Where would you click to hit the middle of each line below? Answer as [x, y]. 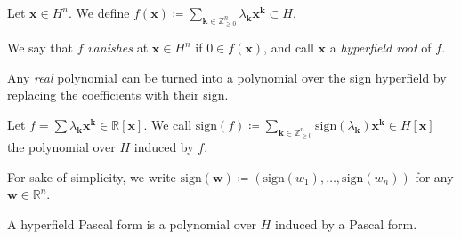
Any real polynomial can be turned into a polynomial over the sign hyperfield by [227, 77]
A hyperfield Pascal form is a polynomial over [132, 223]
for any [434, 176]
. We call [168, 124]
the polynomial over [61, 147]
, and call [289, 48]
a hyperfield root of [380, 48]
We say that [40, 48]
